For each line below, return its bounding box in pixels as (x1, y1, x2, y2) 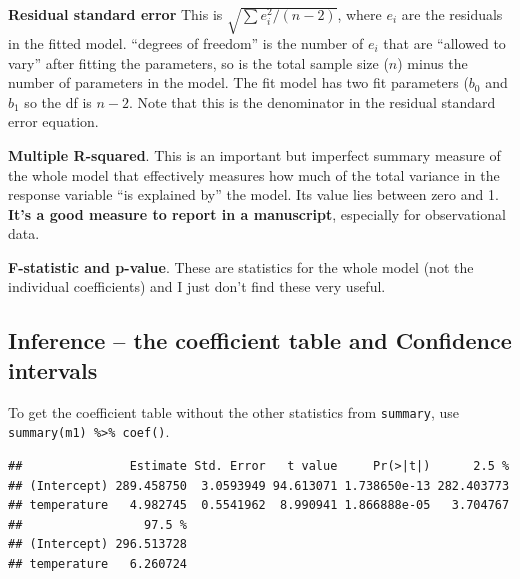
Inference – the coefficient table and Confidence (8, 325, 512, 356)
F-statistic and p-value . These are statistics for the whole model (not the (8, 256, 474, 277)
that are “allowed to (383, 32, 506, 53)
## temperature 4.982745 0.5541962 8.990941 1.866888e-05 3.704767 (8, 498, 510, 513)
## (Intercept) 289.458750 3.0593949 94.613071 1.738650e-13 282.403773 (8, 478, 510, 493)
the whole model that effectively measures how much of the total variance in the (8, 164, 500, 185)
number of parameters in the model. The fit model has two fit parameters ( (8, 72, 469, 93)
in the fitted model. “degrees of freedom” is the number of (8, 32, 364, 53)
